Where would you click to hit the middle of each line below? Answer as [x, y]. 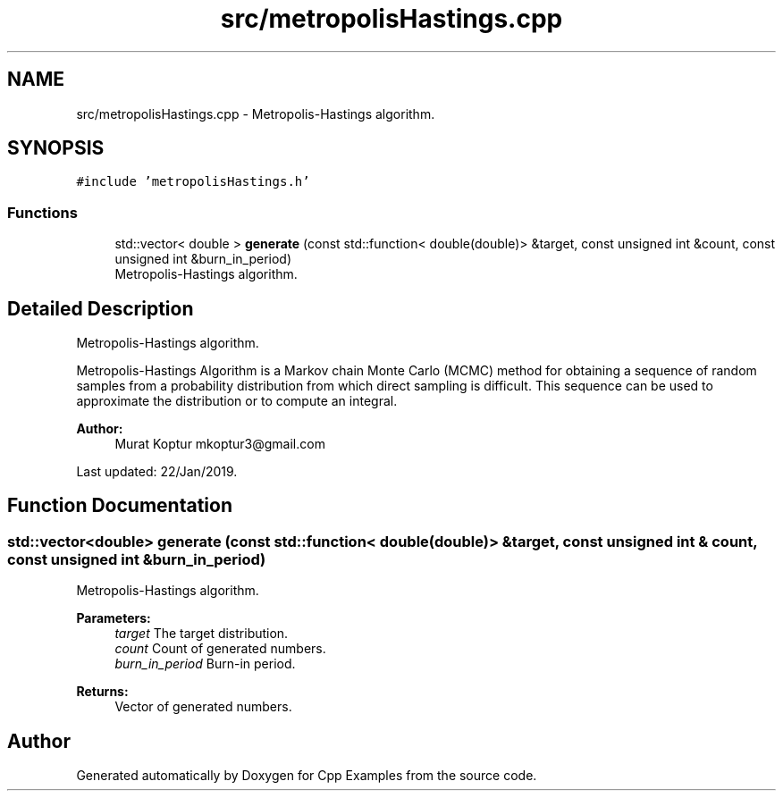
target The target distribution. [202, 634]
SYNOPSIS [56, 148]
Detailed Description [101, 308]
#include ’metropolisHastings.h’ [193, 182]
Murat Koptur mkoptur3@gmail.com [220, 444]
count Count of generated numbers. [220, 649]
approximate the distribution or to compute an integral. [237, 401]
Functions [42, 212]
